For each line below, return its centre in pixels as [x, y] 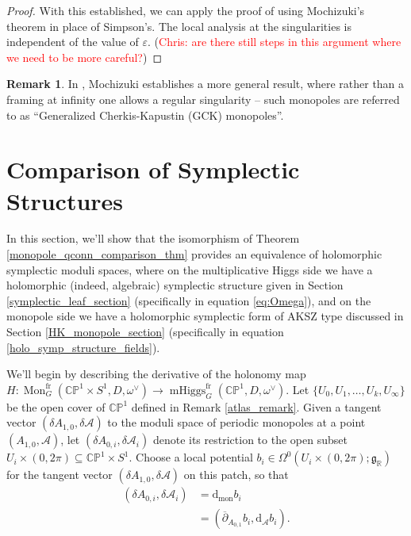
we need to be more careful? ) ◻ [85, 57]
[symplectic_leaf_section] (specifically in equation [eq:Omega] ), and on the [189, 300]
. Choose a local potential [191, 457]
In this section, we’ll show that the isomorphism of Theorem [153, 238]
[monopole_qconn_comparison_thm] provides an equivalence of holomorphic [194, 254]
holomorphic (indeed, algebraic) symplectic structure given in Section [175, 285]
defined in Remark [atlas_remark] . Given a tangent [256, 406]
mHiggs [188, 391]
